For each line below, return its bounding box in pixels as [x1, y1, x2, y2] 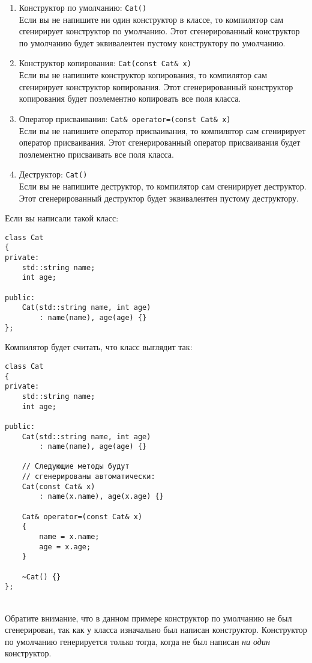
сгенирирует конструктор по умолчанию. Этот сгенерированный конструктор [19, 25, 300, 37]
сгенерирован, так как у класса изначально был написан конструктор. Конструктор [5, 623, 307, 636]
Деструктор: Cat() [19, 168, 88, 180]
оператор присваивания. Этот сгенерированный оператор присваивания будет [19, 136, 301, 149]
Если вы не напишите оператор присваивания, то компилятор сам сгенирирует [19, 124, 306, 137]
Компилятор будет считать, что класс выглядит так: [5, 341, 193, 353]
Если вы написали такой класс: [5, 212, 119, 224]
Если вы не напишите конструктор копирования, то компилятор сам [19, 69, 268, 81]
